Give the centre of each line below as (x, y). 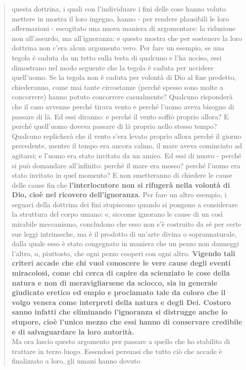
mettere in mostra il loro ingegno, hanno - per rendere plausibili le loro (120, 18)
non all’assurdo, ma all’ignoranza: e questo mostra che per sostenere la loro (127, 38)
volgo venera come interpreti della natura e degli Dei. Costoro (121, 302)
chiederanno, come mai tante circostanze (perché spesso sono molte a (117, 87)
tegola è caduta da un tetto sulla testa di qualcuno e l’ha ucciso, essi (116, 57)
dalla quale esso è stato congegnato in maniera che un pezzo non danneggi (125, 243)
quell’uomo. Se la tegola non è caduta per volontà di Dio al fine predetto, (124, 77)
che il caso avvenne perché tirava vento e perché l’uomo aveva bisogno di (123, 106)
